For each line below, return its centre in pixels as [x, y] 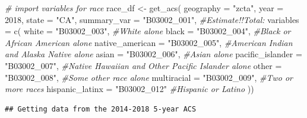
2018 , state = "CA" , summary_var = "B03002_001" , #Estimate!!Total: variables [152, 19]
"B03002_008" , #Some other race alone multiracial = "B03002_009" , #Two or [149, 77]
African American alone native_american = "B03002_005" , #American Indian [149, 42]
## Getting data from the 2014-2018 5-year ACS [101, 109]
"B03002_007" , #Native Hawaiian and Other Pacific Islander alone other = [143, 65]
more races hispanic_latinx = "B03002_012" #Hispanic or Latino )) [129, 89]
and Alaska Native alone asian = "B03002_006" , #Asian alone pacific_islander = [153, 54]
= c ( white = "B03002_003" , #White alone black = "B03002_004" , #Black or [148, 31]
